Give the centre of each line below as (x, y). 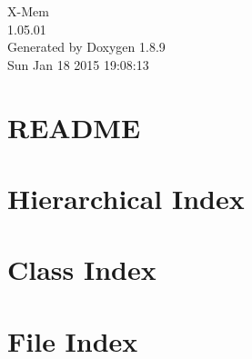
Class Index (82, 269)
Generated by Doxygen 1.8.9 (86, 47)
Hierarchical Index (126, 198)
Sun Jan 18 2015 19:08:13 (78, 64)
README (74, 127)
